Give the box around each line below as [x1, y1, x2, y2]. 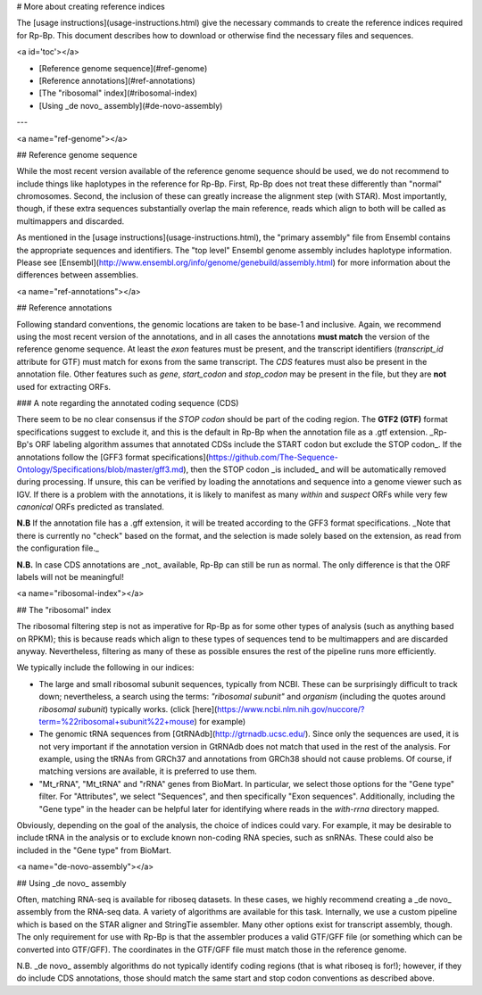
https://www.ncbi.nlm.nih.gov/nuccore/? [217, 703, 365, 714]
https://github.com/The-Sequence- [208, 452, 338, 462]
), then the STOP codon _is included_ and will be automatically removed [183, 464, 446, 475]
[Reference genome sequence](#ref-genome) [38, 62, 208, 73]
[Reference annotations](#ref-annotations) [38, 75, 195, 86]
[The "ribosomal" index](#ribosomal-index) [38, 87, 198, 98]
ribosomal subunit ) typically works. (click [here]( [38, 703, 218, 714]
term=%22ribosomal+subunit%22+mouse [38, 716, 195, 726]
